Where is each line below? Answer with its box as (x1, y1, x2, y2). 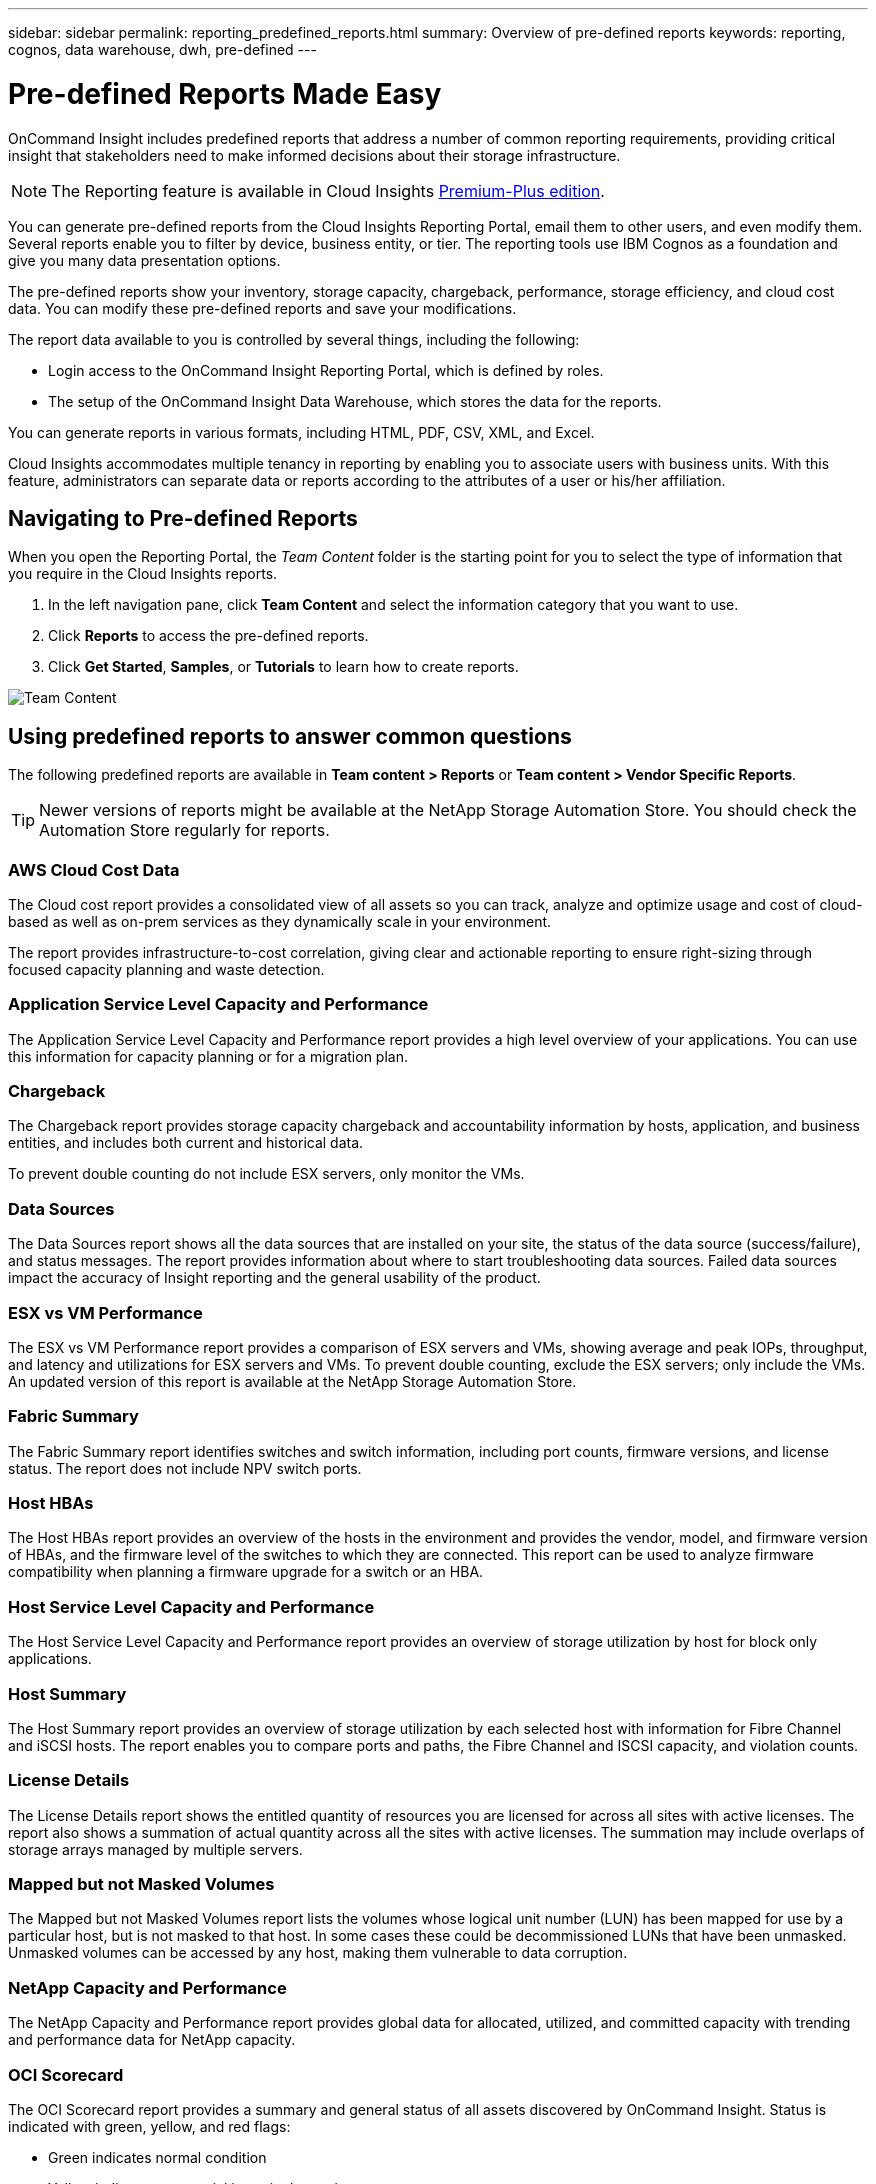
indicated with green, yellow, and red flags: (8, 2117, 291, 2135)
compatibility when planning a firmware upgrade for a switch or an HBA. (8, 1563, 484, 1581)
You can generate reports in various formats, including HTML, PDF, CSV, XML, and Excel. (8, 423, 595, 441)
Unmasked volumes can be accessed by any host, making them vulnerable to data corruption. (8, 1944, 628, 1962)
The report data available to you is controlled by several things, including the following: (8, 330, 580, 348)
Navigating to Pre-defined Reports (8, 505, 358, 531)
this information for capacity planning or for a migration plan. (8, 1047, 408, 1065)
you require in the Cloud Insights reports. (8, 565, 278, 583)
